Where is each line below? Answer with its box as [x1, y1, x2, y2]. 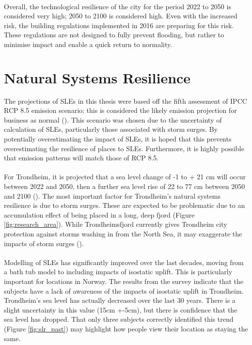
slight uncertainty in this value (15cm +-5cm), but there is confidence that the [4, 304, 237, 314]
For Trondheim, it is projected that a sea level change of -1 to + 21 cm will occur [4, 172, 246, 182]
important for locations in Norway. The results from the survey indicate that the [4, 276, 244, 286]
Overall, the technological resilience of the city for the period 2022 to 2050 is [4, 1, 231, 11]
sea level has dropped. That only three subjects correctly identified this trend [4, 314, 234, 324]
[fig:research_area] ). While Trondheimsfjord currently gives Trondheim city [4, 219, 227, 229]
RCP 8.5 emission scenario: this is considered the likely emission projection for [4, 105, 237, 115]
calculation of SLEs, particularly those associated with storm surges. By [4, 124, 218, 134]
